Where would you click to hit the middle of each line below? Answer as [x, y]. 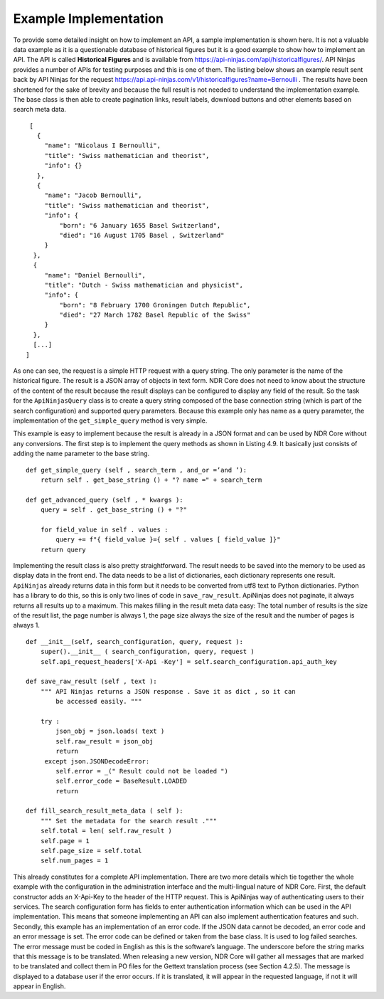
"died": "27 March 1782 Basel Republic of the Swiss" [155, 315]
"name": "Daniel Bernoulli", [95, 275]
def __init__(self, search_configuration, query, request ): [134, 641]
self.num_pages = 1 [74, 861]
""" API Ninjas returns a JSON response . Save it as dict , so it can [168, 691]
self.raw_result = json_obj [105, 741]
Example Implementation [88, 18]
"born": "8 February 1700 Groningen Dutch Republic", [155, 305]
